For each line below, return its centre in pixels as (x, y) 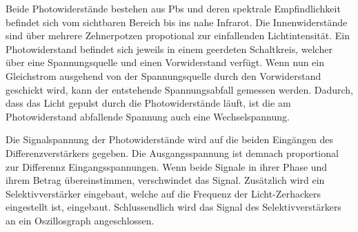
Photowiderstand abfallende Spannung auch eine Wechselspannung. (148, 116)
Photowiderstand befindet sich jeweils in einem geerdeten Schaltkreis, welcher (169, 49)
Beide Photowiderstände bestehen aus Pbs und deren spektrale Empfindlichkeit (173, 8)
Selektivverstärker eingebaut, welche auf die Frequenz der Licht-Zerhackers (163, 193)
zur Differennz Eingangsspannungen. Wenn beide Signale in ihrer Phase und (167, 166)
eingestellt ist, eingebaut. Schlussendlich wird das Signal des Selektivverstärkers (173, 207)
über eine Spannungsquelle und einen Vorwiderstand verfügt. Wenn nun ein (165, 62)
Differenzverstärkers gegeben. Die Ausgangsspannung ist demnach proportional (172, 152)
